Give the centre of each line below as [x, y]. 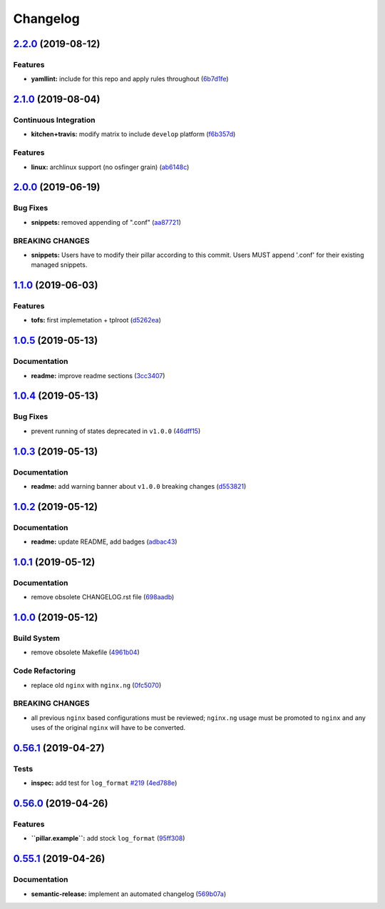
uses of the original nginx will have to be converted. [108, 728]
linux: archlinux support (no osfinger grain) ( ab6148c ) [110, 167]
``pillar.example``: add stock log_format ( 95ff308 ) [108, 838]
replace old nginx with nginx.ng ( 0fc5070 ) [96, 685]
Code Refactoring [45, 671]
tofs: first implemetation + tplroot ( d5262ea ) [96, 320]
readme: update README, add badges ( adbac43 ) [104, 542]
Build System [37, 639]
